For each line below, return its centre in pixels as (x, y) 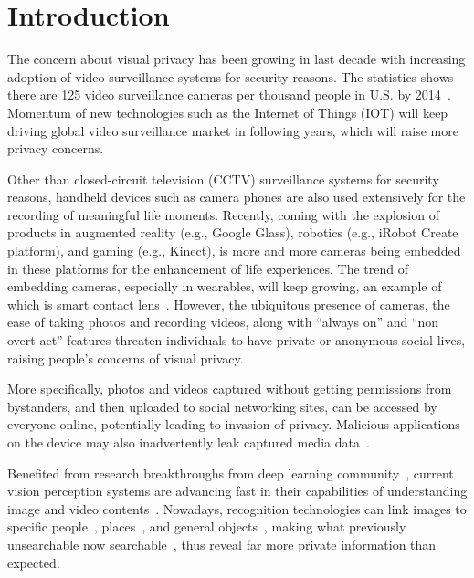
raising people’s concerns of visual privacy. (126, 357)
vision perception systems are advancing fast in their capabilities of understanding (237, 491)
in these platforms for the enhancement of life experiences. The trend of (208, 268)
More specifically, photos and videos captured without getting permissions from (230, 389)
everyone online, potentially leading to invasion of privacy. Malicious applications (234, 424)
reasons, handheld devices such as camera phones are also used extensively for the (237, 197)
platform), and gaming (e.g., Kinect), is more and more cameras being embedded (234, 251)
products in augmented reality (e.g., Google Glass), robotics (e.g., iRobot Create (233, 232)
